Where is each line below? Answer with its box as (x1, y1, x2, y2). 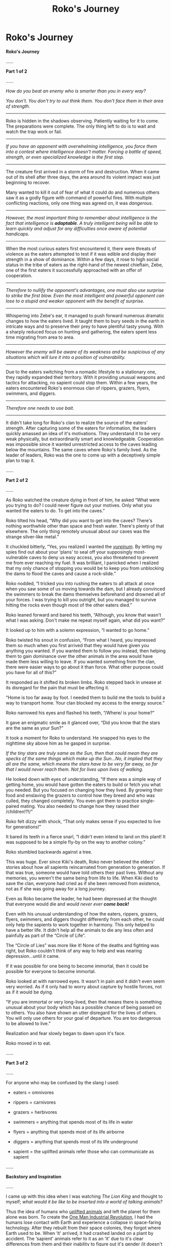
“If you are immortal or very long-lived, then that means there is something (6, 998, 162, 1005)
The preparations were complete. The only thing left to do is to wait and (6, 123, 155, 129)
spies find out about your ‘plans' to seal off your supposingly (6, 549, 133, 555)
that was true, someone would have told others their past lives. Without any (6, 869, 164, 875)
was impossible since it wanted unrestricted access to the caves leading (6, 441, 157, 447)
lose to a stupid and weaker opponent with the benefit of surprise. (6, 298, 145, 304)
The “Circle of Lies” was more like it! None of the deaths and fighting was (6, 942, 159, 948)
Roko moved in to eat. (6, 1040, 51, 1046)
